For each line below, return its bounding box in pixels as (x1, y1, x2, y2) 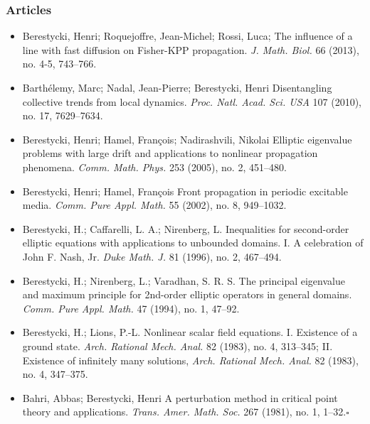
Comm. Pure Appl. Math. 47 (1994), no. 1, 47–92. (22, 300, 240, 315)
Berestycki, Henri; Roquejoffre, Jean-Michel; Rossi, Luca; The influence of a (22, 28, 353, 43)
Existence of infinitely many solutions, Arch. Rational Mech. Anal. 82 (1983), (22, 352, 359, 367)
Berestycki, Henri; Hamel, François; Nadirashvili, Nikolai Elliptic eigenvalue (22, 131, 352, 146)
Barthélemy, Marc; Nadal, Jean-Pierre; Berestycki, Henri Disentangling (22, 80, 332, 94)
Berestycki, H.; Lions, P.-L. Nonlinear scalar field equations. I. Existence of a (22, 325, 358, 339)
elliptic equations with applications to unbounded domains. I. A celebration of (22, 235, 364, 250)
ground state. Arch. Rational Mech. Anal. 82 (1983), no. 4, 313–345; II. (22, 338, 333, 353)
